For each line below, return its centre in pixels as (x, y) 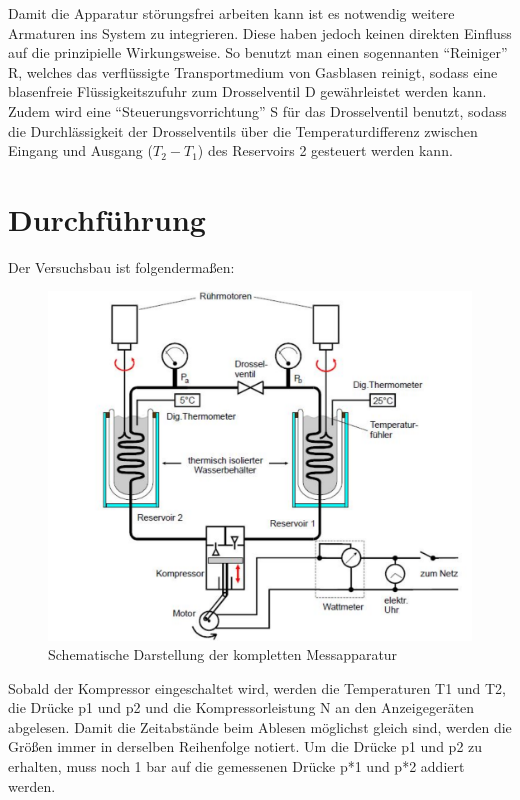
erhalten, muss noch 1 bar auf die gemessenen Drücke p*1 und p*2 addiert (236, 766)
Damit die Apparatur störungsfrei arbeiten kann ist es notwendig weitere (231, 13)
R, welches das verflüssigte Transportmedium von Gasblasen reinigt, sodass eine (253, 71)
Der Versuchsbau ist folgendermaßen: (121, 266)
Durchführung (107, 218)
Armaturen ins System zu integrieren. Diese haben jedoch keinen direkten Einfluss (260, 32)
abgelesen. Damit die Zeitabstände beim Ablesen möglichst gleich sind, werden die (260, 726)
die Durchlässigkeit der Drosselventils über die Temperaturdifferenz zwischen (243, 130)
